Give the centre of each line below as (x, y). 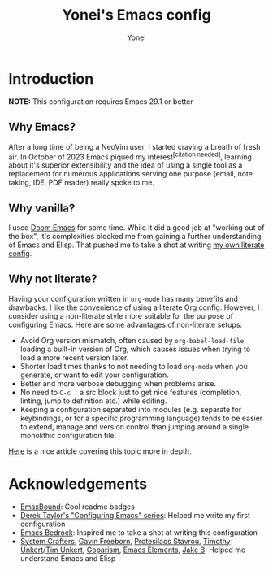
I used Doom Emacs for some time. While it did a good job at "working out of (136, 227)
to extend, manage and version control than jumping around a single (134, 426)
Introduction (51, 78)
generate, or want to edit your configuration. (94, 375)
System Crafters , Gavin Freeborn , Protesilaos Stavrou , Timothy (125, 541)
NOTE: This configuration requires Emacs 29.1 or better (101, 101)
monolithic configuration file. (68, 435)
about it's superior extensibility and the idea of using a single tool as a (126, 165)
